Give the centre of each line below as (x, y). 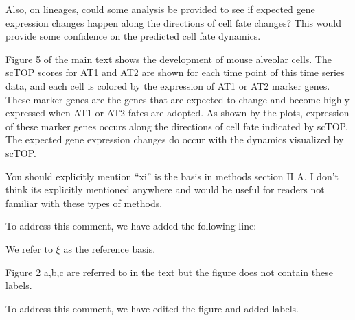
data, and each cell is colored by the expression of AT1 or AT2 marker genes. (168, 85)
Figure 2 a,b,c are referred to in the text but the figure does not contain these (169, 272)
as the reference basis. (110, 248)
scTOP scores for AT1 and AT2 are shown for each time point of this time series (175, 72)
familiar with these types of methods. (84, 202)
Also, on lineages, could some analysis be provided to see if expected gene (160, 9)
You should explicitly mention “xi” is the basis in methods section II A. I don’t (172, 176)
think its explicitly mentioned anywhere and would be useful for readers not (165, 189)
